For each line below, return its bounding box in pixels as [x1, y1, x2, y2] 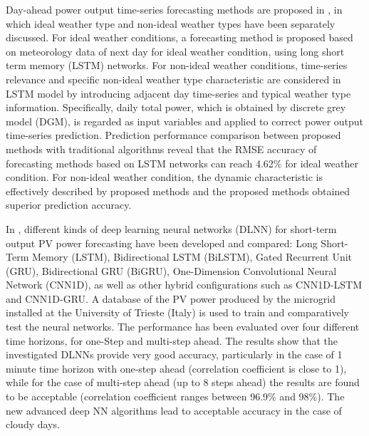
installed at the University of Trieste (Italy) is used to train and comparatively [6, 305, 349, 320]
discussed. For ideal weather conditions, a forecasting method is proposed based [6, 30, 353, 45]
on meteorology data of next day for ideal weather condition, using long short [6, 43, 345, 58]
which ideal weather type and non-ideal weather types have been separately [6, 16, 336, 31]
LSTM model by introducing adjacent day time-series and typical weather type [6, 85, 351, 100]
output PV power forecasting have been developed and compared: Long [6, 235, 318, 250]
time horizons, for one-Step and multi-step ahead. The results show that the [6, 333, 338, 348]
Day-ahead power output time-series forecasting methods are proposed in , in [6, 2, 343, 16]
